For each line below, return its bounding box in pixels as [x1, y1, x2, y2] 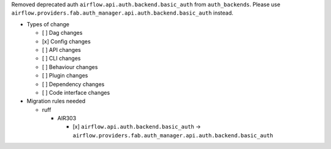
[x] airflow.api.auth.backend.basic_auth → [72, 123, 202, 131]
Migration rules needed [26, 98, 86, 105]
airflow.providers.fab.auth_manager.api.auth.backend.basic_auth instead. [11, 9, 234, 16]
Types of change [26, 20, 70, 27]
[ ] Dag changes [42, 29, 83, 37]
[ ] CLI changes [42, 55, 81, 62]
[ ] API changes [42, 46, 81, 53]
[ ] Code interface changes [42, 89, 110, 96]
